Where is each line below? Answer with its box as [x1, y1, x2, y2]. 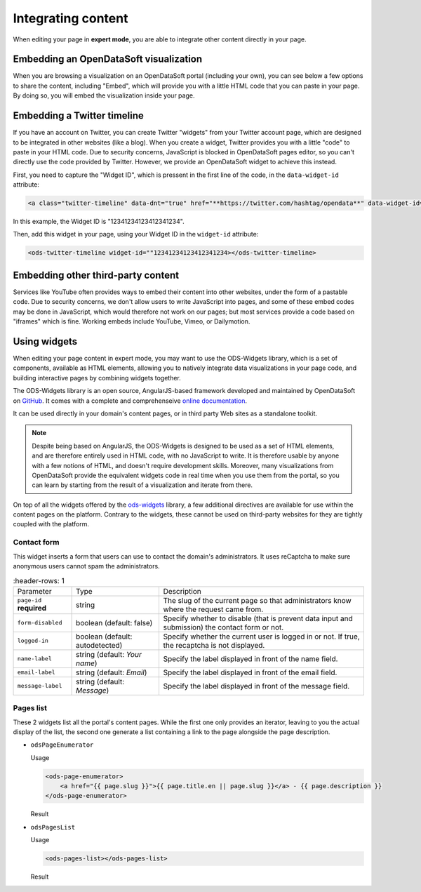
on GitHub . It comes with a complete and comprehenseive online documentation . [13, 397, 248, 405]
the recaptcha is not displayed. [163, 640, 265, 650]
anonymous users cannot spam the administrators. [13, 562, 161, 571]
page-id [17, 597, 42, 604]
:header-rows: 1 [13, 575, 65, 585]
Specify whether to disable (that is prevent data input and [163, 613, 354, 623]
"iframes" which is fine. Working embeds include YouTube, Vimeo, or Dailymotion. [13, 317, 250, 326]
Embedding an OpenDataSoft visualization [13, 53, 203, 65]
